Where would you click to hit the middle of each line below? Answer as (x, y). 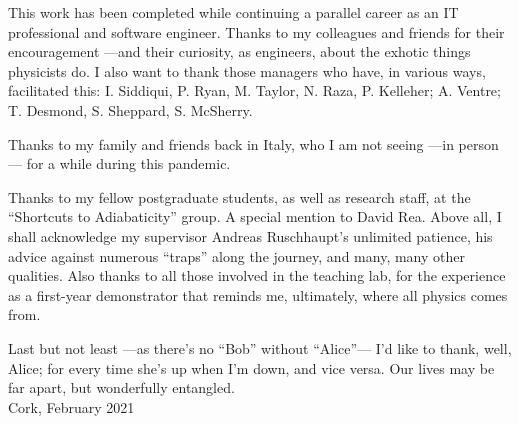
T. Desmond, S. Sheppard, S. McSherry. (130, 109)
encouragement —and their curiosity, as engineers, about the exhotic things (239, 51)
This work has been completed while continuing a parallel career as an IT (233, 12)
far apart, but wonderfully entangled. (121, 387)
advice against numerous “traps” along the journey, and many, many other (236, 255)
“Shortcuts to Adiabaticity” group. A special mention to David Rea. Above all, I (255, 216)
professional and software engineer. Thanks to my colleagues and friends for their (256, 31)
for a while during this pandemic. (128, 163)
